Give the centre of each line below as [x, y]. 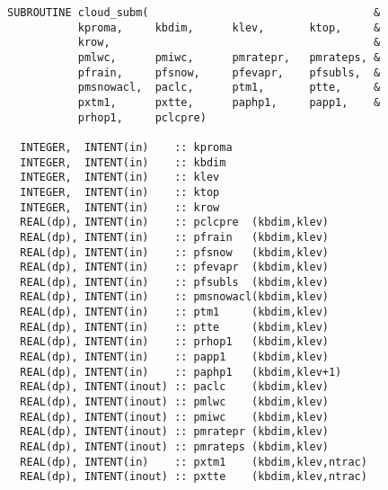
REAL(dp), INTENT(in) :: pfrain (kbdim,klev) [174, 237]
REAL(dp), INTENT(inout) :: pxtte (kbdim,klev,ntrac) [194, 477]
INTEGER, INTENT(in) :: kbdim [123, 162]
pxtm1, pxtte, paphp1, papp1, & [229, 102]
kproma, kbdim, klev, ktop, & [229, 27]
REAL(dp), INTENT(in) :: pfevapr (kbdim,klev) [174, 267]
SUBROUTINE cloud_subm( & [194, 13]
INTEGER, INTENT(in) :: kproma [126, 147]
